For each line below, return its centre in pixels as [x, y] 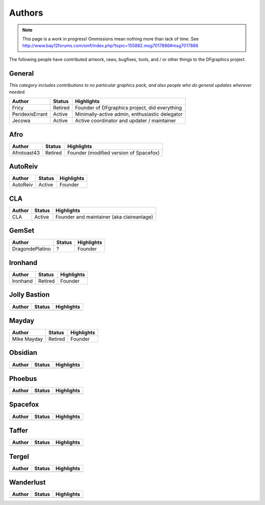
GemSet [22, 231]
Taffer [19, 430]
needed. [17, 92]
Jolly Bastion [29, 295]
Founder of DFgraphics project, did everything [128, 108]
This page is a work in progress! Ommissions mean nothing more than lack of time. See [110, 39]
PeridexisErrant [30, 114]
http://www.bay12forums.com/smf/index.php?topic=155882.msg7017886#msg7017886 [110, 46]
